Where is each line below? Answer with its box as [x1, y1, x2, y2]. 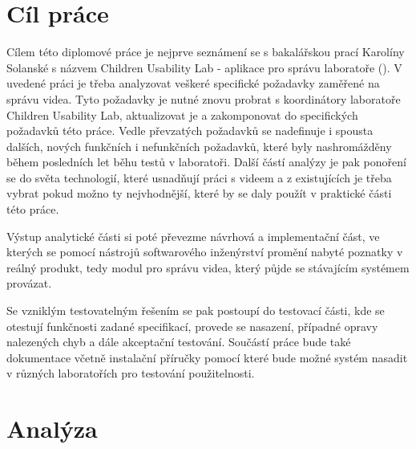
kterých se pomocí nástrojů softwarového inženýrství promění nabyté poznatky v [6, 243, 403, 260]
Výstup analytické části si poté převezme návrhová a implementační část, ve [6, 227, 380, 244]
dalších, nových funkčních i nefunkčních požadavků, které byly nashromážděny [6, 137, 392, 154]
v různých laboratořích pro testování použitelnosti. [6, 365, 255, 382]
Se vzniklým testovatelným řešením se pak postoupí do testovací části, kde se [6, 302, 385, 319]
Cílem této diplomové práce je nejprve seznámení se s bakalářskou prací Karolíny [6, 43, 405, 60]
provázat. [6, 275, 52, 292]
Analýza [6, 412, 98, 445]
